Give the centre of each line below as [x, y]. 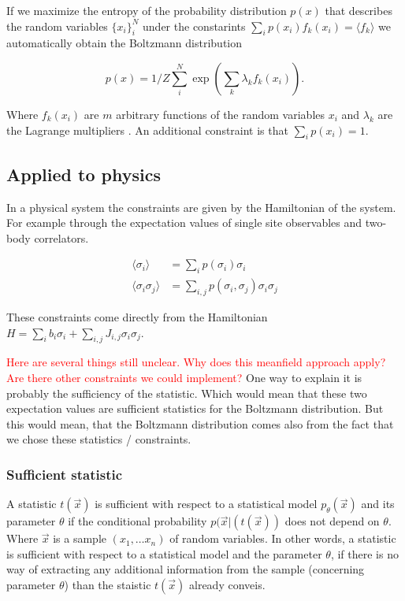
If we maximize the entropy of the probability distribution [147, 10]
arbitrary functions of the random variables [221, 114]
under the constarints [194, 26]
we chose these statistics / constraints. [99, 439]
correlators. [61, 237]
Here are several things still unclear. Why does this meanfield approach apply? [196, 362]
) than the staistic [108, 584]
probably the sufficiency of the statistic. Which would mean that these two [187, 393]
